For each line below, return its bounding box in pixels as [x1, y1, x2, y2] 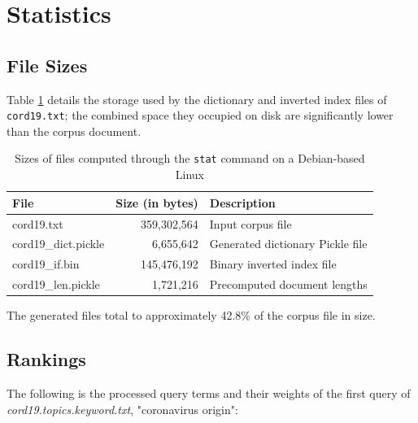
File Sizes [7, 52, 88, 77]
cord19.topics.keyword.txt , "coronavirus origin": [7, 400, 238, 417]
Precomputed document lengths [209, 276, 368, 293]
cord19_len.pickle [12, 276, 100, 293]
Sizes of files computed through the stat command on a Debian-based [15, 150, 365, 167]
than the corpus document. [7, 122, 142, 139]
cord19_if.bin [12, 255, 80, 273]
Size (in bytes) [115, 194, 198, 211]
